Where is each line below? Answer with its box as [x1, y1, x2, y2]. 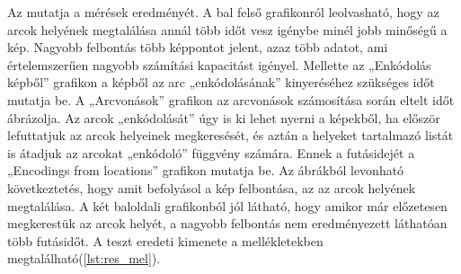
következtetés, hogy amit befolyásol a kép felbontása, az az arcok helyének [7, 178, 416, 197]
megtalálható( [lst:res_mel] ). [7, 249, 161, 268]
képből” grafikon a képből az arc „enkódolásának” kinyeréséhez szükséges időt [7, 73, 435, 92]
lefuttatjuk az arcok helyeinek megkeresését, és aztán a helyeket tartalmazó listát [7, 126, 454, 145]
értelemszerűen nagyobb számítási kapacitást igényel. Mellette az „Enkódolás [7, 55, 431, 74]
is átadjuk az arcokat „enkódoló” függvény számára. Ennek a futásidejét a [7, 143, 415, 162]
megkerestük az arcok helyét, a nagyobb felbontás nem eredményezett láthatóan [7, 214, 448, 233]
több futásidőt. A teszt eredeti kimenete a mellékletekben [7, 231, 324, 250]
